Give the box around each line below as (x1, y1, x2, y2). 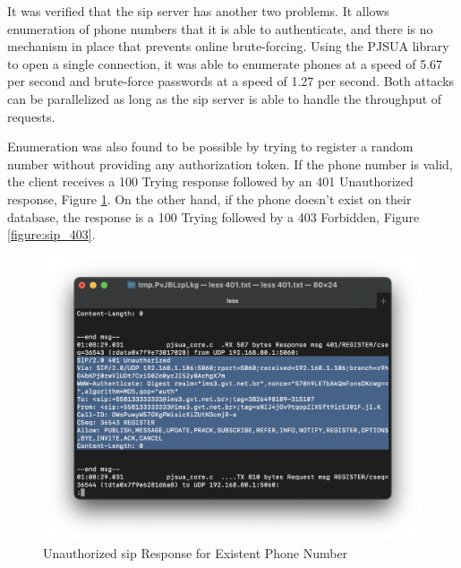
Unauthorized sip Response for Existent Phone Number (43, 543, 348, 562)
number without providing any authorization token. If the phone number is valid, (7, 154, 453, 173)
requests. (7, 107, 55, 125)
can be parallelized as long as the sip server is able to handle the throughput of (7, 89, 442, 108)
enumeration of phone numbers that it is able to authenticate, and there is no (7, 19, 433, 38)
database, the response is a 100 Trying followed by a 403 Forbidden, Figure (7, 207, 420, 226)
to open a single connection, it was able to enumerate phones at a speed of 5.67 (7, 54, 443, 73)
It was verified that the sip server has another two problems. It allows (7, 2, 389, 20)
